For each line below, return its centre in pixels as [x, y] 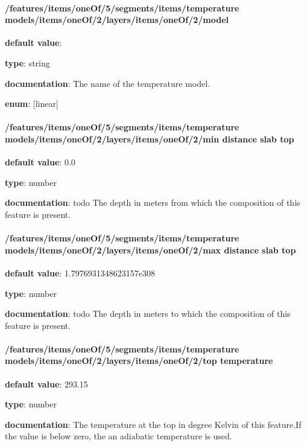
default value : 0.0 [40, 162]
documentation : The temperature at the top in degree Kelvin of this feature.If [153, 424]
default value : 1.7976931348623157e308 [80, 272]
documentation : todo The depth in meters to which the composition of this [148, 314]
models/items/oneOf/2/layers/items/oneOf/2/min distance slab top [150, 139]
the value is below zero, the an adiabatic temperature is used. [119, 436]
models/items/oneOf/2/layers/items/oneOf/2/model [117, 20]
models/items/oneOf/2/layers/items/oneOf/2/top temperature [139, 361]
